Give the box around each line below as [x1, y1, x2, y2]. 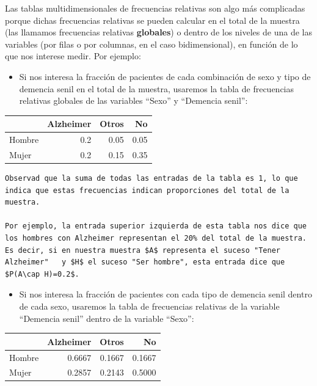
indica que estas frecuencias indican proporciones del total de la [5, 186, 290, 195]
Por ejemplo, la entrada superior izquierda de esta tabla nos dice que [5, 222, 307, 231]
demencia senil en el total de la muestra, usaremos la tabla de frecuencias [19, 82, 294, 95]
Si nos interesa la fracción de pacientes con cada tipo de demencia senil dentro [19, 288, 312, 300]
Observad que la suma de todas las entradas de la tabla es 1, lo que [5, 174, 298, 183]
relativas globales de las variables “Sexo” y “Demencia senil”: [19, 94, 248, 107]
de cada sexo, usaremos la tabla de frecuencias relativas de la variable [19, 299, 280, 312]
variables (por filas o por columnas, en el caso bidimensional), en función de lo [5, 37, 298, 50]
